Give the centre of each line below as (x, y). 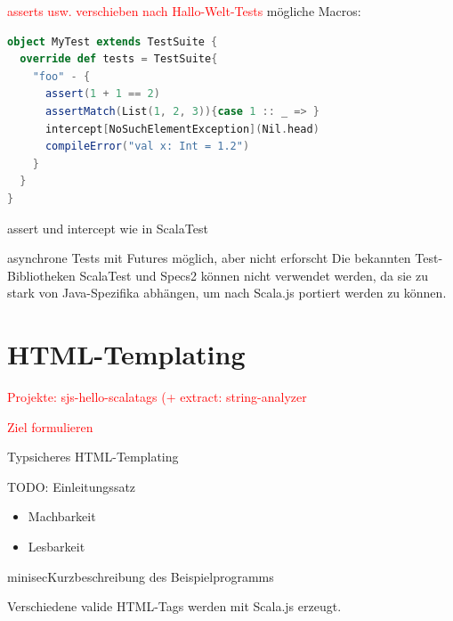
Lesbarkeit (57, 546)
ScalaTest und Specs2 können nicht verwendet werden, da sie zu (254, 275)
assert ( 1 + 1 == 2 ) (102, 94)
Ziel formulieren (50, 426)
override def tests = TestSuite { (119, 59)
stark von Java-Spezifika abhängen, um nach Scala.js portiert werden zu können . (227, 293)
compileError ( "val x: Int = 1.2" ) (147, 147)
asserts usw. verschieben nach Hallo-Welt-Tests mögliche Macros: (184, 11)
